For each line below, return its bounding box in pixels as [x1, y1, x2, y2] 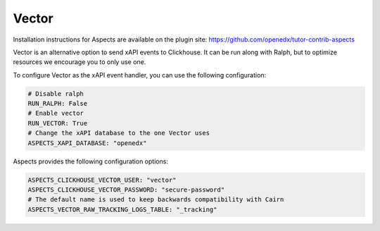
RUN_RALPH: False [27, 99, 88, 108]
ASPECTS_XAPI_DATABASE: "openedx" [27, 139, 147, 147]
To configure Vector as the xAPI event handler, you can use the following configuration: [13, 70, 267, 79]
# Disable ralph [27, 89, 84, 98]
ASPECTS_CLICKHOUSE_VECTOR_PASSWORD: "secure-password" [27, 186, 225, 194]
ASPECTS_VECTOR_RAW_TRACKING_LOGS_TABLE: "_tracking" [27, 205, 217, 213]
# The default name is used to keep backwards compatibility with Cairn [27, 196, 284, 204]
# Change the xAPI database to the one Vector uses [27, 129, 210, 137]
